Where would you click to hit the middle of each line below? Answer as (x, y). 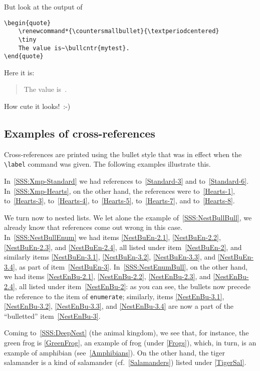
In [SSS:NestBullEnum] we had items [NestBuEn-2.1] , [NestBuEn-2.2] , (112, 237)
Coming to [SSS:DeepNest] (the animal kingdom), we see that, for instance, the (126, 333)
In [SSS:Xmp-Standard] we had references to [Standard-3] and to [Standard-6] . (126, 181)
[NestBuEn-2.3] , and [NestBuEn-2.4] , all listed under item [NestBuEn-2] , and (123, 247)
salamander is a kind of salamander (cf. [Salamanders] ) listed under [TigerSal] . (125, 362)
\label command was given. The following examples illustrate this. (107, 164)
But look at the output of (43, 7)
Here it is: (19, 72)
